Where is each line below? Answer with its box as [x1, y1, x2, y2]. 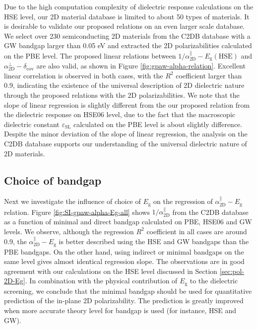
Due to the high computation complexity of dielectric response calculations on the [4, 1, 254, 11]
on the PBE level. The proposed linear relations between [4, 50, 176, 61]
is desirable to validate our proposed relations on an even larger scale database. [4, 21, 245, 31]
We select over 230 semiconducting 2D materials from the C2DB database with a [4, 30, 251, 41]
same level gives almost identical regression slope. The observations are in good [4, 256, 245, 266]
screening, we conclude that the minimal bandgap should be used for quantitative [4, 285, 252, 296]
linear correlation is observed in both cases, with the [4, 70, 163, 80]
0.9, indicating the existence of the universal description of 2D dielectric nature [4, 80, 245, 90]
